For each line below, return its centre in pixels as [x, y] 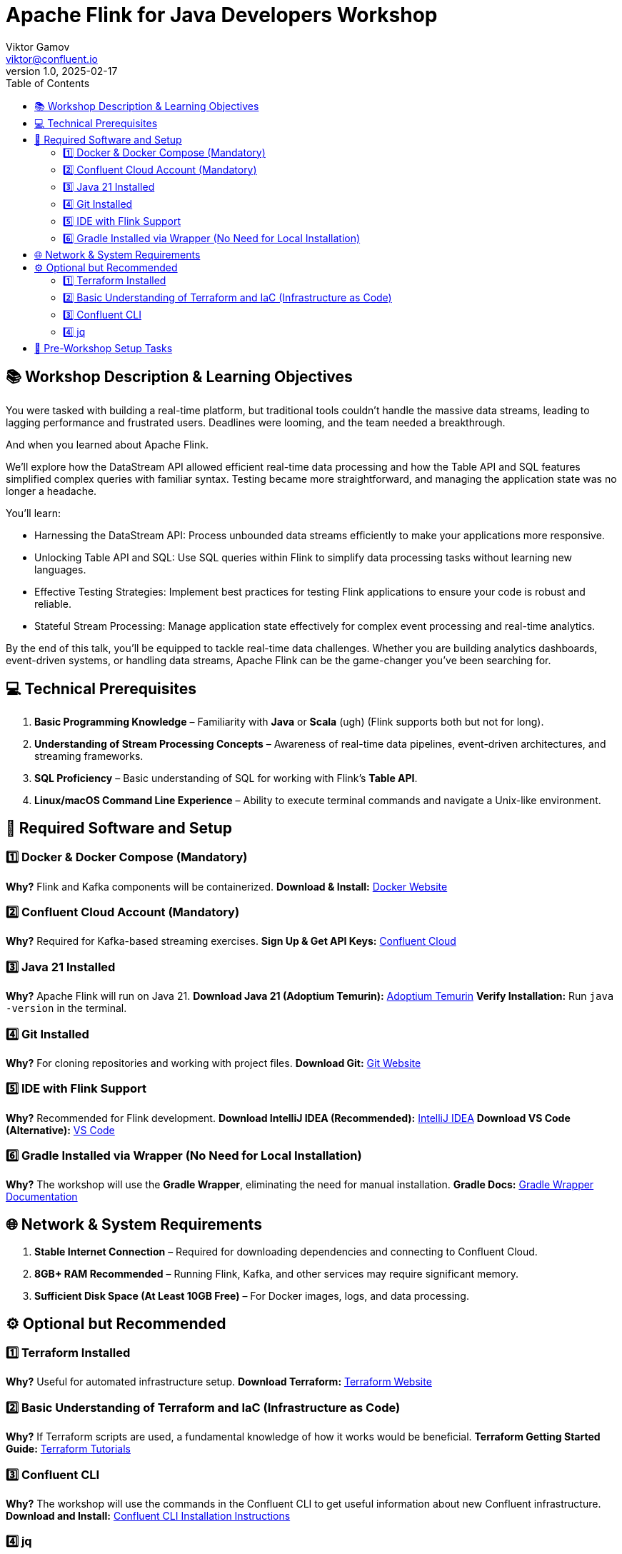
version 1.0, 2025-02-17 [62, 71]
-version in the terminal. [66, 1008]
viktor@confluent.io [52, 59]
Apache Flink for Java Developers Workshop [222, 15]
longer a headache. [51, 491]
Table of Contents [48, 83]
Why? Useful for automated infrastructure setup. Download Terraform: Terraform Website [219, 1382]
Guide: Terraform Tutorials [68, 1449]
